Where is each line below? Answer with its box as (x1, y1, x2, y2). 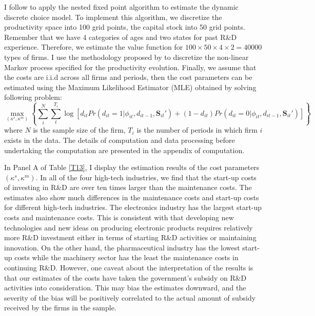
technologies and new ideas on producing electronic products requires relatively (4, 222, 253, 233)
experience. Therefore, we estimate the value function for (4, 41, 183, 52)
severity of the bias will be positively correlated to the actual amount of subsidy (4, 292, 256, 303)
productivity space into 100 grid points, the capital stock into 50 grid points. (4, 22, 245, 32)
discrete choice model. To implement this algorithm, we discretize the (4, 11, 222, 22)
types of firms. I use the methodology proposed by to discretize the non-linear (4, 51, 249, 62)
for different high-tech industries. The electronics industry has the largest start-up (4, 202, 262, 213)
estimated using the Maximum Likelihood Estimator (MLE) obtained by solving (4, 81, 257, 92)
